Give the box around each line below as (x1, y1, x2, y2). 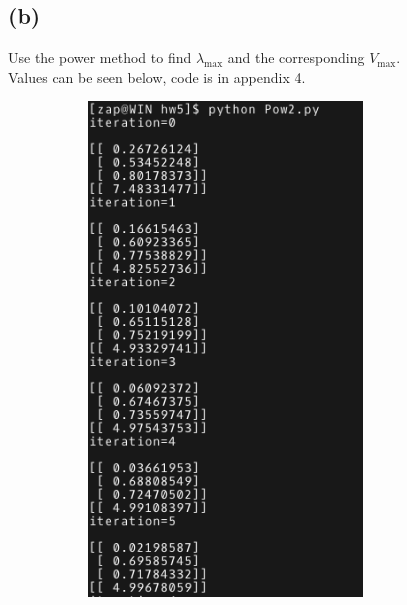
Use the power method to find (8, 47, 192, 68)
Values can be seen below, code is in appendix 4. (8, 66, 306, 87)
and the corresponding (227, 47, 365, 68)
